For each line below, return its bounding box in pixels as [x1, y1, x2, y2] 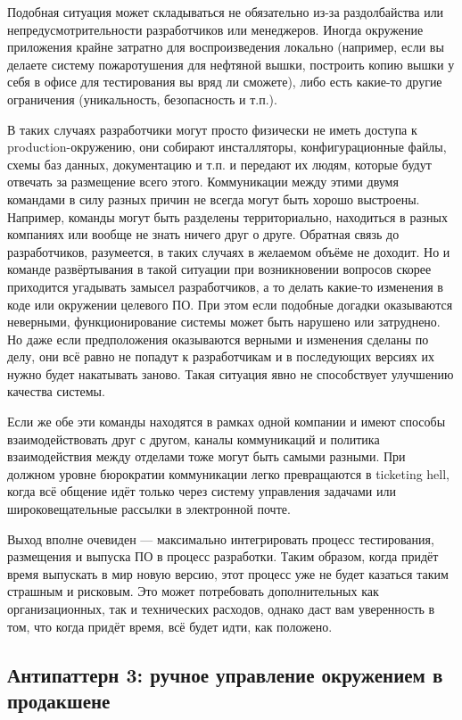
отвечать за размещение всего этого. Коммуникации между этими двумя [7, 172, 399, 191]
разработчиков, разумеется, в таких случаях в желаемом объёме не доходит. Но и [7, 242, 450, 261]
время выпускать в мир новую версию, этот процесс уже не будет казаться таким [7, 564, 449, 583]
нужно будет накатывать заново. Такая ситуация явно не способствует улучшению [7, 364, 454, 383]
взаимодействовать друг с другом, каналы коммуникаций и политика [7, 429, 380, 448]
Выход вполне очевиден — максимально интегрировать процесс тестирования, [7, 529, 434, 548]
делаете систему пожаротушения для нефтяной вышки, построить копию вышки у [7, 54, 455, 73]
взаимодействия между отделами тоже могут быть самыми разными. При [7, 447, 406, 466]
